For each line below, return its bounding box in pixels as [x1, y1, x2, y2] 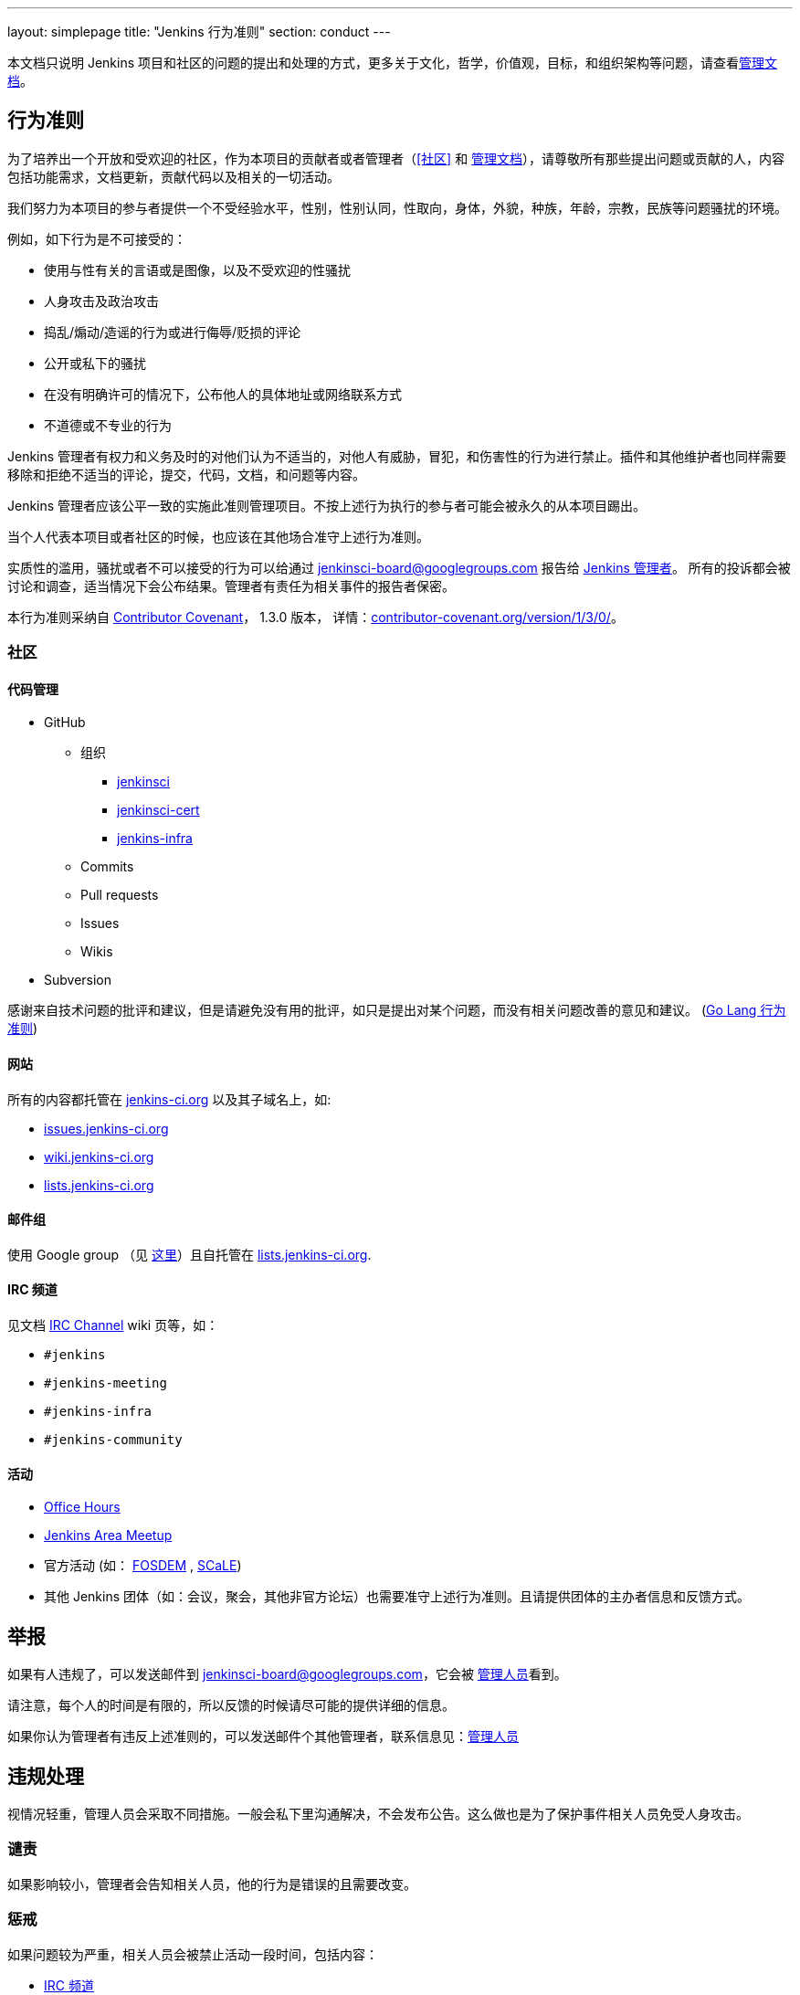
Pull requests [80, 887, 159, 903]
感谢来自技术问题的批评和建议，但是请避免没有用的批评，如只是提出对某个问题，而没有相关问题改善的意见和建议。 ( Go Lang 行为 [7, 1002, 786, 1019]
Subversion [44, 972, 112, 988]
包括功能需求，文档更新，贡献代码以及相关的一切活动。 [7, 168, 340, 185]
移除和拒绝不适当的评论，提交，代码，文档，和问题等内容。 [7, 466, 365, 482]
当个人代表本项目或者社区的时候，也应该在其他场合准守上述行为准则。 [7, 528, 429, 544]
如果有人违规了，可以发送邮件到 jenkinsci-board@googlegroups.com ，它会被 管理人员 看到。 [7, 1666, 567, 1683]
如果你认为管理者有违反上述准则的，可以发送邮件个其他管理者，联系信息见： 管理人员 [7, 1728, 519, 1745]
